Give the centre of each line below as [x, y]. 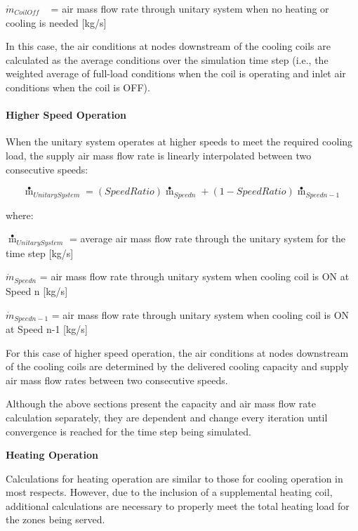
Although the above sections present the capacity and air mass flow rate [161, 404]
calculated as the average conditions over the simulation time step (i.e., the [167, 59]
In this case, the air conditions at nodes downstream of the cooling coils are [168, 46]
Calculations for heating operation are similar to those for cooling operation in [174, 478]
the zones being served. [55, 519]
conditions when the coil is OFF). [78, 87]
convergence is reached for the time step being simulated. [128, 431]
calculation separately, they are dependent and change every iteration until [167, 417]
